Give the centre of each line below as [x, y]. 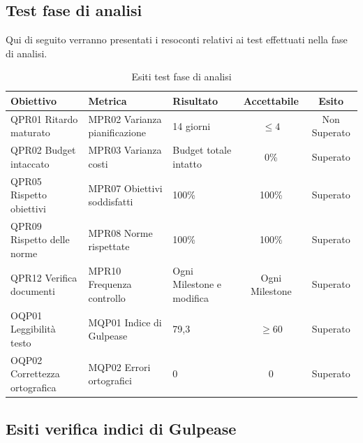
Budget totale [202, 150]
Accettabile [271, 100]
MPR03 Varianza [125, 150]
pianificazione [117, 132]
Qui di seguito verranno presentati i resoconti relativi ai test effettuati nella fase [177, 39]
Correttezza [35, 373]
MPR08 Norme [120, 232]
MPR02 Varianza [125, 118]
